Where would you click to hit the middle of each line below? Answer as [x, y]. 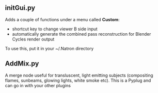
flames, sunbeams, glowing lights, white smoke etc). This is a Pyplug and [78, 80]
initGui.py [20, 8]
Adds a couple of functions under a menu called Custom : [62, 19]
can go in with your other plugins [38, 85]
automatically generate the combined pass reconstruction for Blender [81, 34]
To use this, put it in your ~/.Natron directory [49, 48]
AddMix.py [22, 64]
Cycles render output [33, 39]
